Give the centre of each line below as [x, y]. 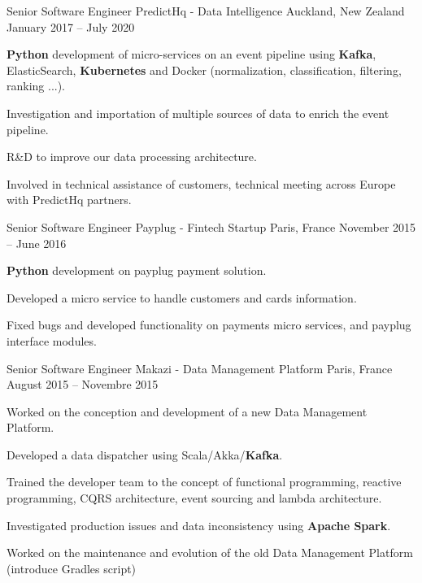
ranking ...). [36, 86]
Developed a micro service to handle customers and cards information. [182, 297]
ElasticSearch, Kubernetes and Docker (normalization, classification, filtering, [204, 70]
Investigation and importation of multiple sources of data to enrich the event [198, 113]
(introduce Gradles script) [72, 568]
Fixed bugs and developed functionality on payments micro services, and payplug [209, 325]
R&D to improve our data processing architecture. [132, 157]
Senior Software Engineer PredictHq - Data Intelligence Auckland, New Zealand [206, 11]
